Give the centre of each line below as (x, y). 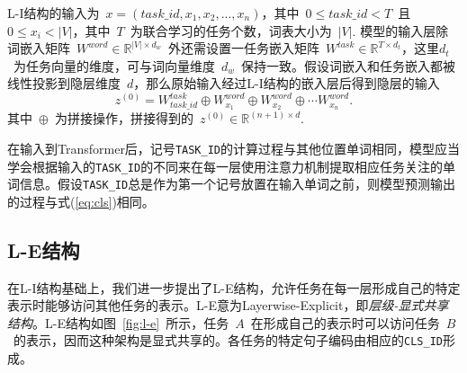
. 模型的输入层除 (400, 30)
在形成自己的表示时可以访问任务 (345, 322)
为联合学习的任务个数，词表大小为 (231, 30)
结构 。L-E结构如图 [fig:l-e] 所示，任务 (118, 322)
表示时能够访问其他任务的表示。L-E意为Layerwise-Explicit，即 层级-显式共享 (228, 305)
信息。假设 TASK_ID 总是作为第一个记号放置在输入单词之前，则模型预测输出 (238, 184)
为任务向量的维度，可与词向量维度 (114, 65)
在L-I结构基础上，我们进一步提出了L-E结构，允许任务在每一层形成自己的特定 (234, 287)
